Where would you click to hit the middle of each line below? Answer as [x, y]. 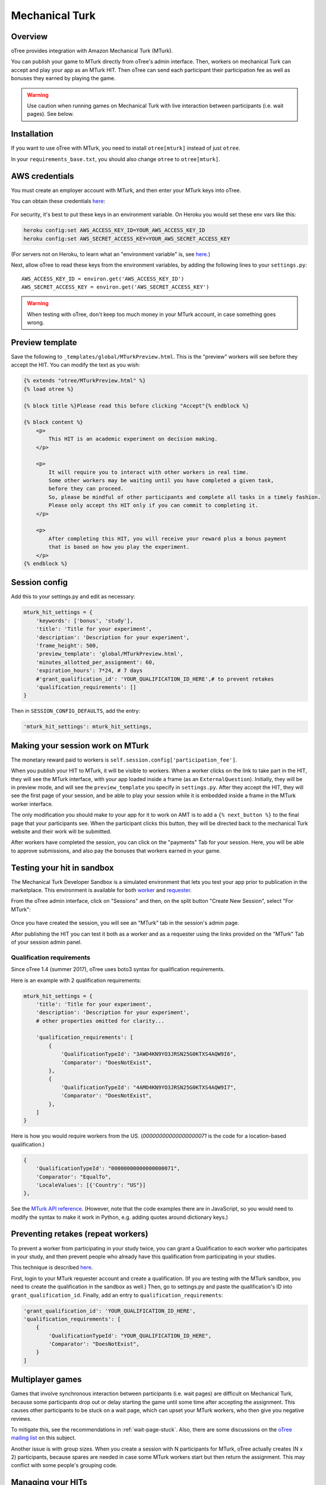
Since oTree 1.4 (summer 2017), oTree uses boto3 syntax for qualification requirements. [118, 969]
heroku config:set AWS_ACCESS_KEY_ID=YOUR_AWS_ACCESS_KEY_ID [114, 230]
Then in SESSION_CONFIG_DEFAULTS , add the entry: [76, 711]
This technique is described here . [52, 1268]
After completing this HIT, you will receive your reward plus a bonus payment [167, 538]
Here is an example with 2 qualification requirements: [76, 980]
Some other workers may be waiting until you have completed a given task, [161, 481]
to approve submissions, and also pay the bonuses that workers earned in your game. [116, 851]
